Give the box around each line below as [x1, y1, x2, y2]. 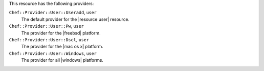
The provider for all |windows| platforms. [21, 57, 104, 63]
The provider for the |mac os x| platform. [21, 44, 104, 50]
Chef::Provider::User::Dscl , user [9, 36, 89, 42]
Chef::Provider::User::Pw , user [9, 23, 84, 29]
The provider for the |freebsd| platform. [21, 30, 101, 36]
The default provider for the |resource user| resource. [21, 16, 130, 22]
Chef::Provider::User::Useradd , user [9, 10, 97, 16]
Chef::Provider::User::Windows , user [9, 50, 97, 56]
